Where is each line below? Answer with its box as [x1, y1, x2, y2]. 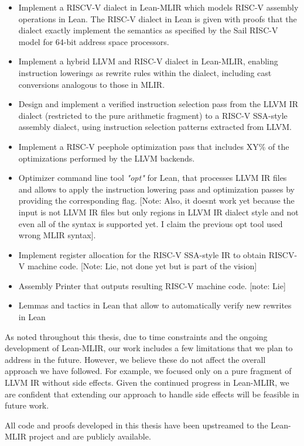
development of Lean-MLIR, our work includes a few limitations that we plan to [5, 342, 293, 354]
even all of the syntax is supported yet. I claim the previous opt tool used [18, 217, 283, 229]
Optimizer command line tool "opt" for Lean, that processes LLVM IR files [18, 171, 287, 184]
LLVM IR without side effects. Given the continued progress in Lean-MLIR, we [5, 376, 289, 389]
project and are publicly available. [29, 430, 151, 442]
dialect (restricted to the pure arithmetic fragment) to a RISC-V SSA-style [18, 109, 288, 121]
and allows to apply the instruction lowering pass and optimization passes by [18, 183, 295, 195]
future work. [5, 399, 49, 411]
